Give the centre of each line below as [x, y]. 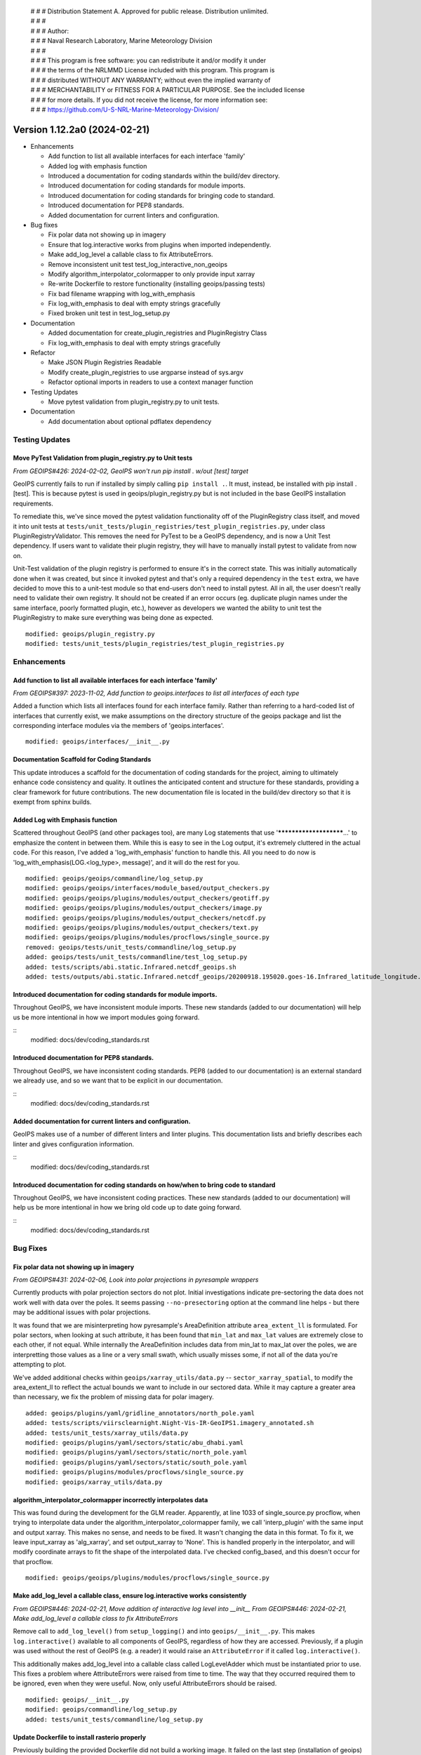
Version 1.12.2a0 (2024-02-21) [81, 130]
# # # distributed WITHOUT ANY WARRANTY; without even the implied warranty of [151, 80]
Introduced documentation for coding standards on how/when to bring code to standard [144, 1185]
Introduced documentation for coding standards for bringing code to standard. [161, 195]
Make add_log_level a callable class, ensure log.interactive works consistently [130, 1596]
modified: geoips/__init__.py [78, 1700]
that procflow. [33, 1561]
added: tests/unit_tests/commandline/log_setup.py [114, 1719]
